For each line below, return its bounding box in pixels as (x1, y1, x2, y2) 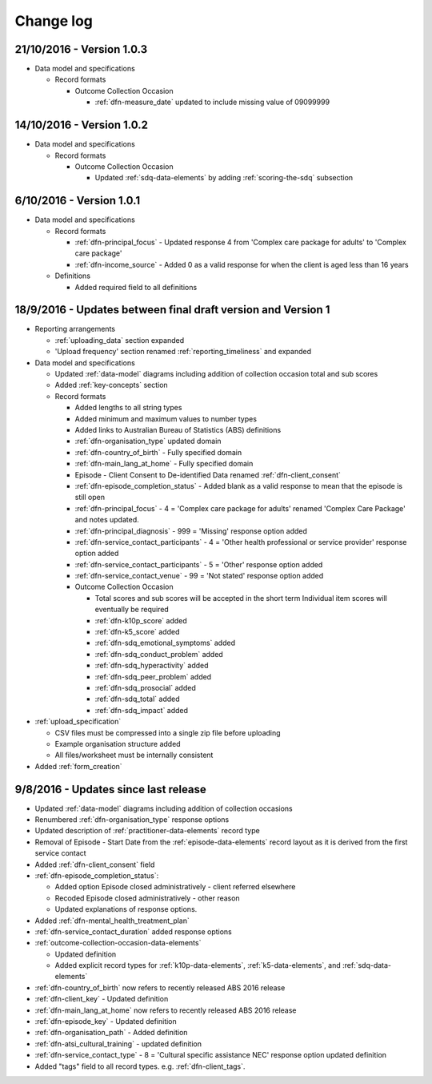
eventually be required (94, 605, 170, 615)
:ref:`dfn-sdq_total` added (94, 694, 180, 704)
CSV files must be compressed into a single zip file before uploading (54, 727, 281, 737)
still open (74, 493, 106, 502)
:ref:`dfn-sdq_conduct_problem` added (94, 649, 223, 659)
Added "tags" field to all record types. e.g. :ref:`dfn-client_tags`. (34, 1062, 246, 1071)
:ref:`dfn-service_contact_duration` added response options (34, 926, 232, 937)
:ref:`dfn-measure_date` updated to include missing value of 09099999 (94, 97, 330, 107)
